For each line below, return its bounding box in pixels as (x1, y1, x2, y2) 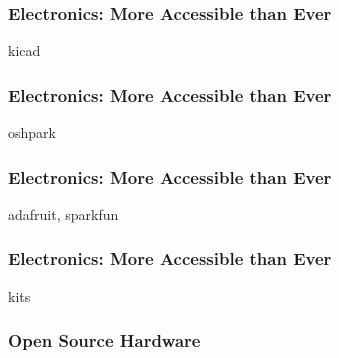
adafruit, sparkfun (8, 203, 119, 224)
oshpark (8, 122, 56, 143)
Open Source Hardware (8, 328, 201, 353)
